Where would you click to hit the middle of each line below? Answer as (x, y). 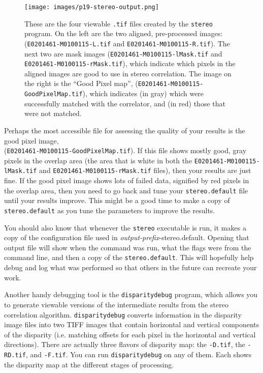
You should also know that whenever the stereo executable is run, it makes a (125, 227)
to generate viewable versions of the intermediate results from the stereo (116, 304)
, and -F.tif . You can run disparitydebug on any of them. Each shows (139, 354)
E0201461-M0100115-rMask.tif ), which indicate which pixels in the (130, 63)
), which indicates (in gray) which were (143, 93)
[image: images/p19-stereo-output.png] (92, 7)
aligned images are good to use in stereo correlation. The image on (128, 73)
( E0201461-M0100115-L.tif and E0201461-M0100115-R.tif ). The (127, 43)
